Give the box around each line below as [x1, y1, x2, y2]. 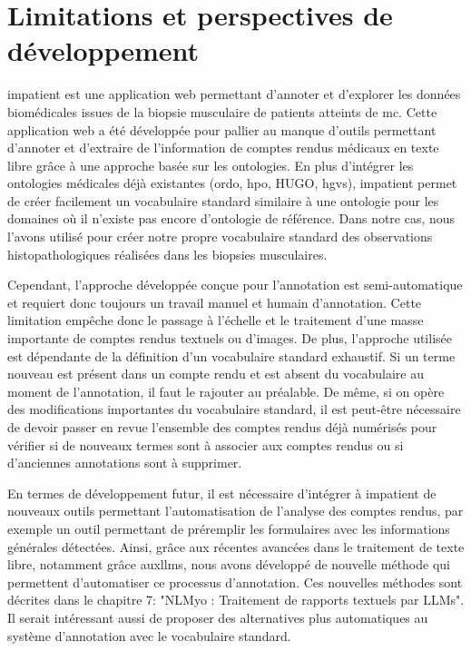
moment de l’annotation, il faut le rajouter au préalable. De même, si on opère [7, 381, 445, 400]
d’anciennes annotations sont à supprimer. [7, 453, 242, 472]
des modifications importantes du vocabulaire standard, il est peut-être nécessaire [7, 399, 461, 419]
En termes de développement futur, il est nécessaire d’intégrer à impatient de [7, 483, 437, 502]
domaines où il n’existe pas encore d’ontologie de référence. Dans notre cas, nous [7, 209, 456, 228]
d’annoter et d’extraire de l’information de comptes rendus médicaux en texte [7, 138, 439, 157]
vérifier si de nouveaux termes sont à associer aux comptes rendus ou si [7, 435, 404, 454]
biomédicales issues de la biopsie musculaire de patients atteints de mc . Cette [7, 102, 437, 121]
